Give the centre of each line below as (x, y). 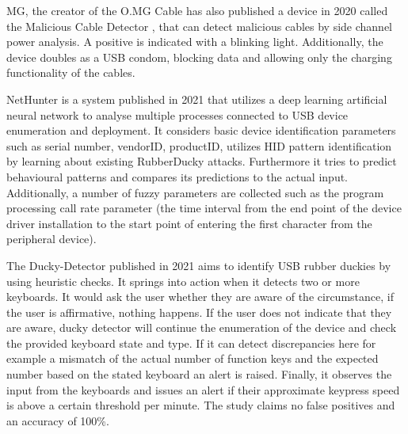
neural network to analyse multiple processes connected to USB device (177, 114)
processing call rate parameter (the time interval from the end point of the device (204, 208)
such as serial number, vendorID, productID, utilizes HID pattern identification (199, 145)
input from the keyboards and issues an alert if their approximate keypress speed (203, 389)
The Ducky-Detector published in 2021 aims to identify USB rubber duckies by (199, 265)
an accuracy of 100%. (58, 420)
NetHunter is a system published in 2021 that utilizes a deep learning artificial (197, 99)
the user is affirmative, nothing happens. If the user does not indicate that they (199, 312)
